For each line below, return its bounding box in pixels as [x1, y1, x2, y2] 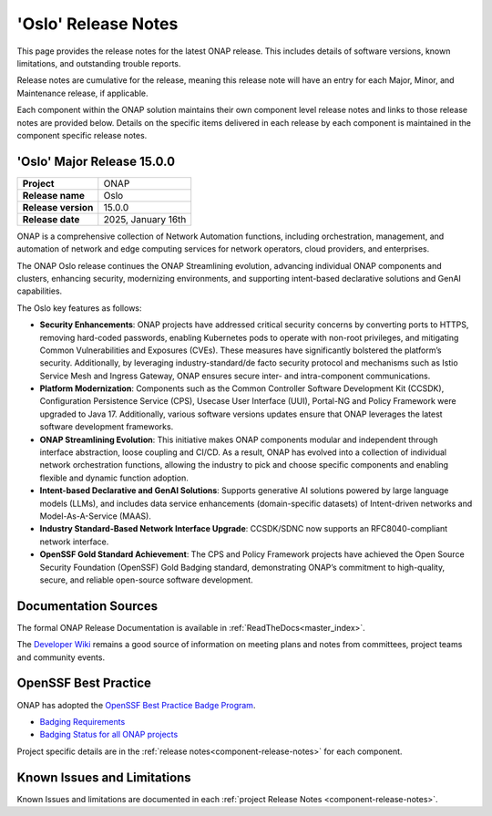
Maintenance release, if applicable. [16, 88, 149, 98]
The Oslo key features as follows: [16, 302, 142, 314]
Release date [22, 212, 80, 225]
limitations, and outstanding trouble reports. [16, 57, 181, 68]
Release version [22, 201, 94, 213]
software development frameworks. [39, 421, 174, 432]
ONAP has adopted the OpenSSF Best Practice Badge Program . [16, 699, 256, 710]
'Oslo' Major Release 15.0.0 [16, 153, 176, 169]
